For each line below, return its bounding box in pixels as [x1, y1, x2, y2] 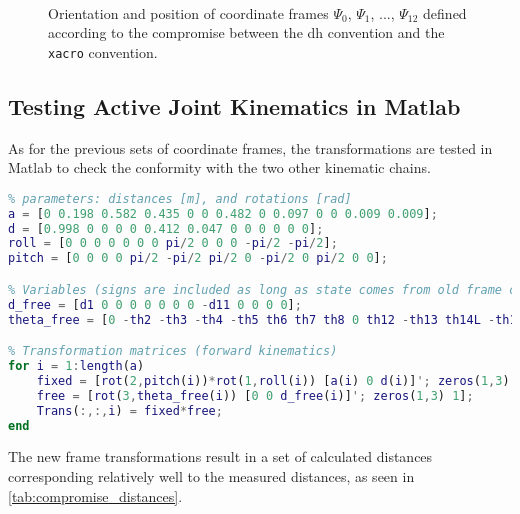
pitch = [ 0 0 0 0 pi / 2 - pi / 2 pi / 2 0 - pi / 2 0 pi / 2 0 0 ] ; [8, 251, 388, 266]
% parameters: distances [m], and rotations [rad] [8, 191, 352, 206]
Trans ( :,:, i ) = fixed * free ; [36, 403, 223, 418]
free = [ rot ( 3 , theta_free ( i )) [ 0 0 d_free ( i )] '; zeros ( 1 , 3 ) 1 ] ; [36, 388, 474, 403]
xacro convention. [48, 41, 158, 62]
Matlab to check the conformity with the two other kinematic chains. [8, 157, 431, 178]
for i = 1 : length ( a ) [8, 359, 145, 374]
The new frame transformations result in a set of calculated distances [8, 446, 433, 467]
